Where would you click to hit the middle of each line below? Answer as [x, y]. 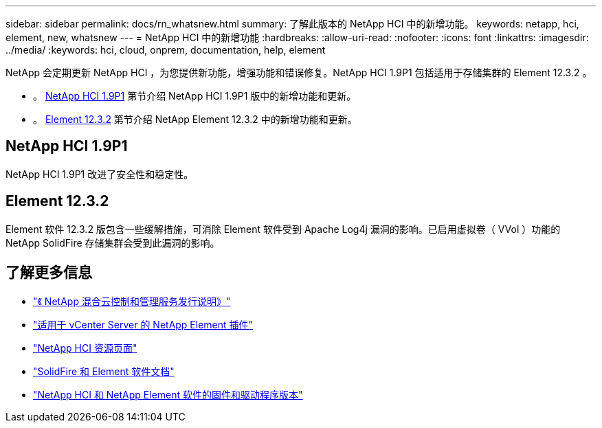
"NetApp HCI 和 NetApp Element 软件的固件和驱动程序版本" [168, 394]
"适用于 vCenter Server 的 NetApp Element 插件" [143, 324]
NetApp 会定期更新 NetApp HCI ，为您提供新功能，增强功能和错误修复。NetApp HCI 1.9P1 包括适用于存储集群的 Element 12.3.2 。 [299, 72]
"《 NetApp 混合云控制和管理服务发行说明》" [132, 301]
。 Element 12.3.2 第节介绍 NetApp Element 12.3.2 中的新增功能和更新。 [195, 119]
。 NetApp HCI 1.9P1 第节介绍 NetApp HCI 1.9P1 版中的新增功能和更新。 [195, 96]
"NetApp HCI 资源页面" [85, 348]
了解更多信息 [49, 273]
